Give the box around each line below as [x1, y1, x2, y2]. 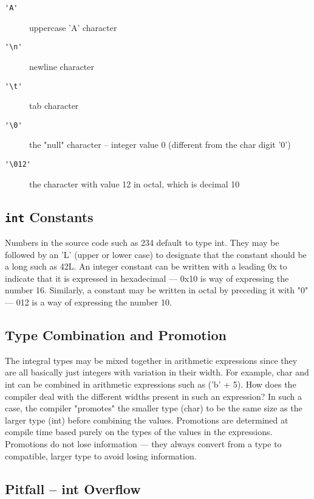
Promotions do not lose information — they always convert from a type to [5, 437, 282, 450]
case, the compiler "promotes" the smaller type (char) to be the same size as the [5, 402, 302, 414]
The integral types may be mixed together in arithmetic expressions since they [5, 354, 298, 366]
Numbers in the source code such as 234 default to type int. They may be [5, 236, 279, 249]
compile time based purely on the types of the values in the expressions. [5, 425, 273, 438]
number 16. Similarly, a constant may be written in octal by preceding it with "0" [5, 284, 309, 296]
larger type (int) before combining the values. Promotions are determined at [5, 413, 288, 426]
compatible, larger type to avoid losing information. [5, 449, 197, 462]
